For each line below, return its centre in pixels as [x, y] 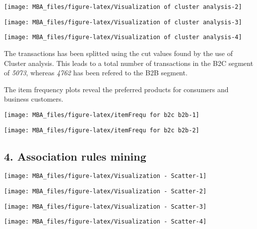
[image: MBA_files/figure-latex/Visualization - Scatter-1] [105, 176]
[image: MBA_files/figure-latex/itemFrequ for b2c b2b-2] [102, 130]
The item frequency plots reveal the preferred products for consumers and [116, 89]
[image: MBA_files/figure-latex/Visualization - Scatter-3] [105, 206]
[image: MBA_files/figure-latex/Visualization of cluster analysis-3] [123, 22]
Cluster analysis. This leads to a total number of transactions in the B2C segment [129, 63]
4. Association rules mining [75, 156]
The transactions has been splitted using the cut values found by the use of [119, 53]
